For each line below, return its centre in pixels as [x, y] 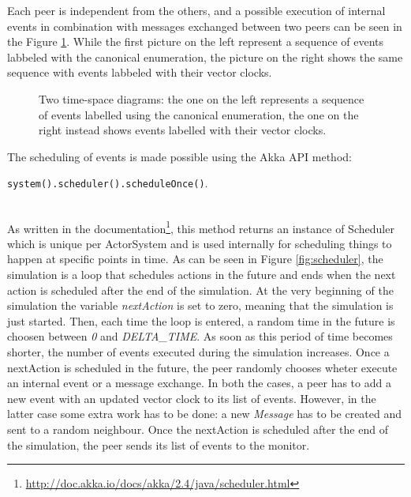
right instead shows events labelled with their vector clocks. [183, 130]
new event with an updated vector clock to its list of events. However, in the [192, 398]
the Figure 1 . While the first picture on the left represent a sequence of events [196, 41]
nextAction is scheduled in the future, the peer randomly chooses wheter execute [202, 367]
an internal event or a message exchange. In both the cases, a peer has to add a [199, 383]
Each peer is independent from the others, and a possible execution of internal [196, 10]
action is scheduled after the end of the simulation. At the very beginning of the [200, 290]
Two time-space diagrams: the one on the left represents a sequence [202, 98]
